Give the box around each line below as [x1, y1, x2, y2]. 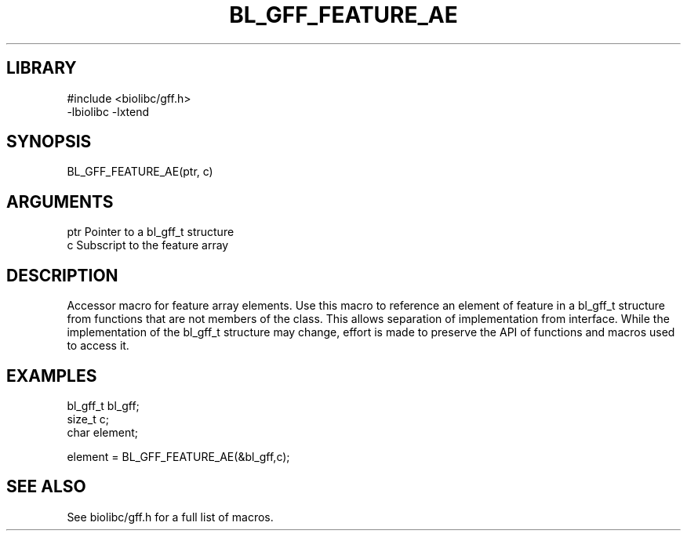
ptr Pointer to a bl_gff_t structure [67, 225, 234, 239]
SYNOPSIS [6, 132, 92, 152]
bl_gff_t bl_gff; [67, 398, 140, 412]
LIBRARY [6, 58, 77, 78]
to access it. [67, 339, 129, 353]
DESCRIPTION [6, 265, 118, 285]
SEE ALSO [6, 477, 86, 497]
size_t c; [67, 412, 109, 426]
